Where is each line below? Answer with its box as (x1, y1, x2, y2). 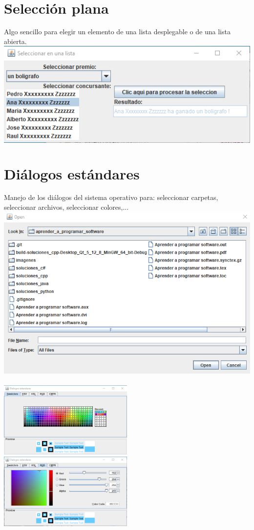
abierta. (4, 36, 27, 46)
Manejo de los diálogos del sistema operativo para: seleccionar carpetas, (4, 192, 218, 202)
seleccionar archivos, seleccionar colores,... (4, 201, 129, 212)
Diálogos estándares (4, 164, 140, 184)
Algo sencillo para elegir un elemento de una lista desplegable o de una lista (4, 26, 231, 37)
